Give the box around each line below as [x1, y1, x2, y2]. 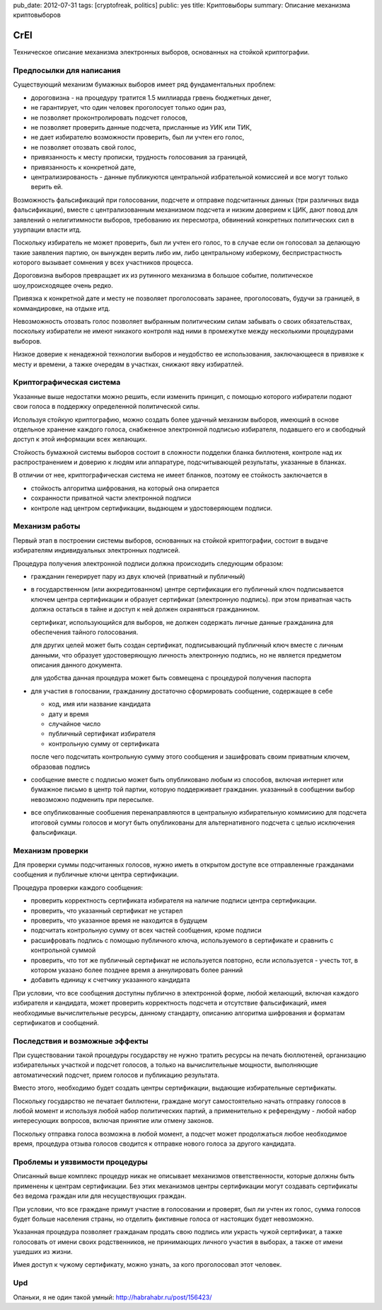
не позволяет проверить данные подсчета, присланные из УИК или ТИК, [30, 123, 253, 131]
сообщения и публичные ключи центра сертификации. [13, 870, 179, 879]
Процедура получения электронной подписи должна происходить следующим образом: [13, 559, 284, 568]
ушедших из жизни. [13, 1248, 73, 1256]
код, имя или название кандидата [48, 700, 151, 708]
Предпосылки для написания [13, 66, 121, 76]
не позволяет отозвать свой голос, [30, 142, 137, 152]
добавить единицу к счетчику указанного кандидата [30, 976, 190, 984]
